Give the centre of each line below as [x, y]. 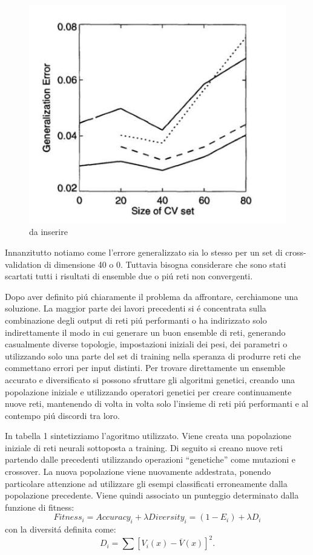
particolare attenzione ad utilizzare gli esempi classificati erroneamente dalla [146, 483]
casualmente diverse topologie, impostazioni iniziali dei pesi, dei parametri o [146, 344]
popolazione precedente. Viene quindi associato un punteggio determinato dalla [152, 495]
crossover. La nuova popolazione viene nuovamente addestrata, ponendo [138, 472]
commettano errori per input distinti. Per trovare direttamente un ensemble [145, 368]
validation [23, 264]
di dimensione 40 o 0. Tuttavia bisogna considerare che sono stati [165, 264]
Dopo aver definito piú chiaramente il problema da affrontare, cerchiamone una [152, 296]
